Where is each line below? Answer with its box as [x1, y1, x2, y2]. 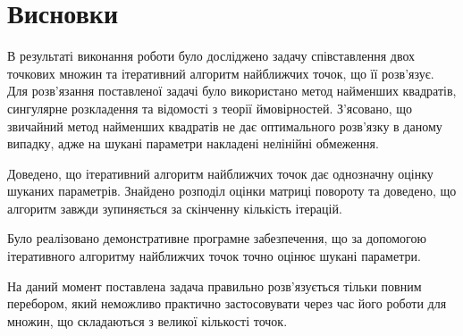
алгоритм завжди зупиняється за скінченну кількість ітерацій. [7, 198, 342, 217]
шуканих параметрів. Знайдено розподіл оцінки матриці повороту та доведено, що [7, 181, 457, 200]
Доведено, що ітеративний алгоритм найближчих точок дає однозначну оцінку [7, 164, 434, 182]
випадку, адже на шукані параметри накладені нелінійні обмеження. [7, 134, 379, 153]
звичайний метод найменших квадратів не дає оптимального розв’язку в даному [7, 116, 442, 135]
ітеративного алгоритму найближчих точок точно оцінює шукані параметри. [7, 247, 421, 265]
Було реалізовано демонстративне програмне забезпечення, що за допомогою [7, 229, 426, 248]
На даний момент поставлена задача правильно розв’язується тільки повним [7, 276, 422, 295]
